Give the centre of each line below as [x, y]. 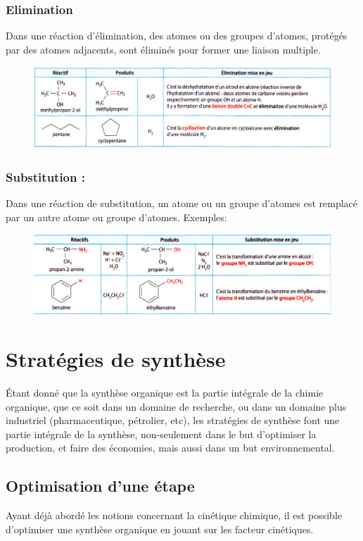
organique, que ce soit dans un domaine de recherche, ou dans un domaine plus [176, 406]
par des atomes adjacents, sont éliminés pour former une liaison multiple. [163, 49]
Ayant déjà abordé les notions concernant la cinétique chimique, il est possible [174, 515]
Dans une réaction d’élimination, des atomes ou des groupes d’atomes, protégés [177, 36]
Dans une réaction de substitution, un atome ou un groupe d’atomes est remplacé [182, 203]
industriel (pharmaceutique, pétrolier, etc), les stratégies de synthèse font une [173, 420]
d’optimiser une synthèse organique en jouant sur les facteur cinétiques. [160, 529]
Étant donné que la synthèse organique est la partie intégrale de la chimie [165, 392]
